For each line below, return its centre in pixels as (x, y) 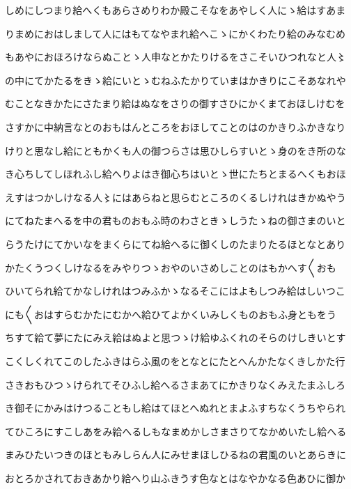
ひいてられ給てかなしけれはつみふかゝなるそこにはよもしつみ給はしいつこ (175, 291)
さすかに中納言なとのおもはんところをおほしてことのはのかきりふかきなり (175, 126)
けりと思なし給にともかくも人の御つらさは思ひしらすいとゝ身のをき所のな (175, 150)
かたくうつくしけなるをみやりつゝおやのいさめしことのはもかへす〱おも (171, 267)
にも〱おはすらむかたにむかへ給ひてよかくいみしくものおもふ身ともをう (171, 314)
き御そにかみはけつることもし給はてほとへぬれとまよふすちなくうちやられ (175, 408)
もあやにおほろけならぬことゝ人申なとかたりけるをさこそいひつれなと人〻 (175, 57)
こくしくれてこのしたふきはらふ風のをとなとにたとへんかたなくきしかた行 (175, 360)
